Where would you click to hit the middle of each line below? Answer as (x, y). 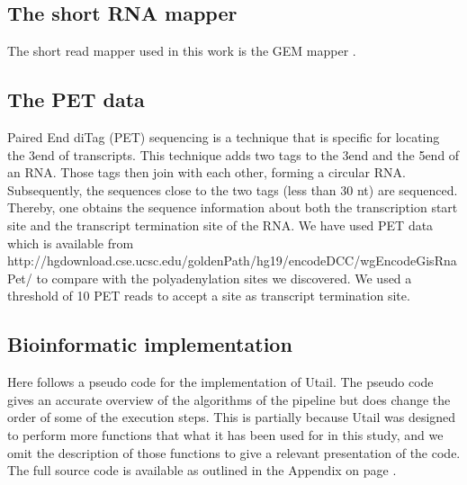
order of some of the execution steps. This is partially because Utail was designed (232, 417)
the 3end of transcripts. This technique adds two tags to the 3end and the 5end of (233, 154)
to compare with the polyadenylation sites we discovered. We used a (224, 278)
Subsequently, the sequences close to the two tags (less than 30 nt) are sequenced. (233, 189)
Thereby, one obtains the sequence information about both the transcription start (233, 207)
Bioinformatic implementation (150, 344)
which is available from (71, 242)
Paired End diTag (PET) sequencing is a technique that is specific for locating (224, 137)
